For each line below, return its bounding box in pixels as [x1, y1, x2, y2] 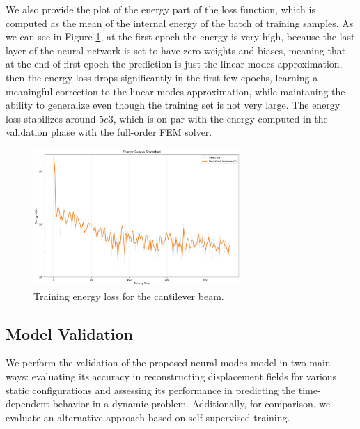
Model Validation [6, 322, 134, 344]
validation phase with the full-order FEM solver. [6, 125, 212, 139]
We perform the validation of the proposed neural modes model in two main [6, 355, 331, 370]
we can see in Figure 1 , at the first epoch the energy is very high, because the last [6, 29, 355, 44]
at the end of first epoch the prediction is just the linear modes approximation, [6, 56, 343, 71]
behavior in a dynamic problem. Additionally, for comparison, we [52, 396, 331, 411]
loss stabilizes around [6, 111, 96, 125]
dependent [6, 396, 50, 411]
